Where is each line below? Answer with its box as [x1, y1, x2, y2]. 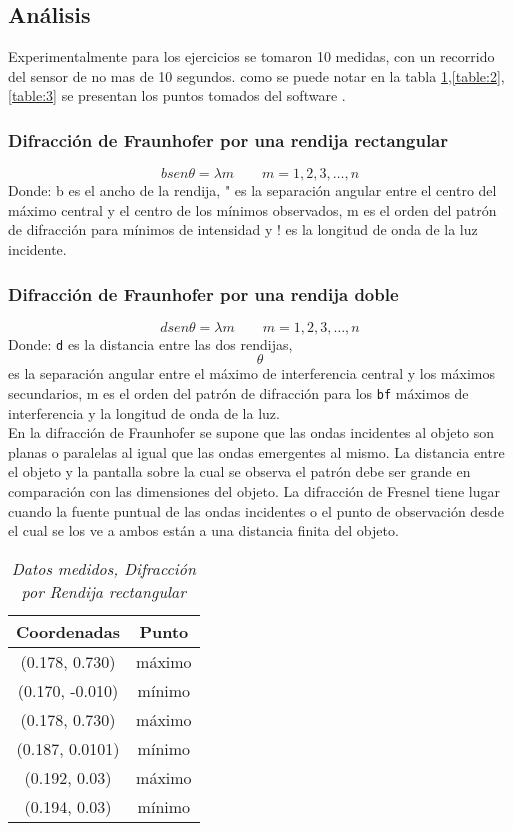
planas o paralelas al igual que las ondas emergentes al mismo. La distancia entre [8, 441, 505, 462]
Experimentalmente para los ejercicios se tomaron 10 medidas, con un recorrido [8, 46, 495, 67]
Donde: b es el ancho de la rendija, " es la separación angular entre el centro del [8, 180, 497, 201]
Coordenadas [16, 619, 121, 643]
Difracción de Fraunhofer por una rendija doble [8, 281, 399, 306]
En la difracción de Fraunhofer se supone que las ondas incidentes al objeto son [8, 422, 494, 443]
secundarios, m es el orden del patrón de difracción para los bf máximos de [8, 383, 469, 404]
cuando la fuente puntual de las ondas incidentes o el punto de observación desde [8, 500, 504, 521]
